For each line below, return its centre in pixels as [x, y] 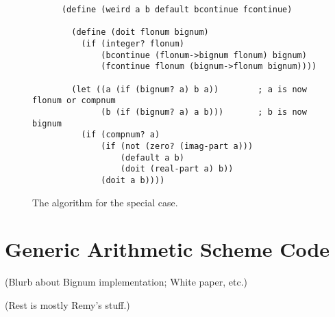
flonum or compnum [74, 101]
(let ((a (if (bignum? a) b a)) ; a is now [189, 89]
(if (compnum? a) [121, 135]
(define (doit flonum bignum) [140, 32]
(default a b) [152, 157]
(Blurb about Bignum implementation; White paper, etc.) [126, 282]
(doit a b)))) [133, 180]
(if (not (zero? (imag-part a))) [177, 146]
